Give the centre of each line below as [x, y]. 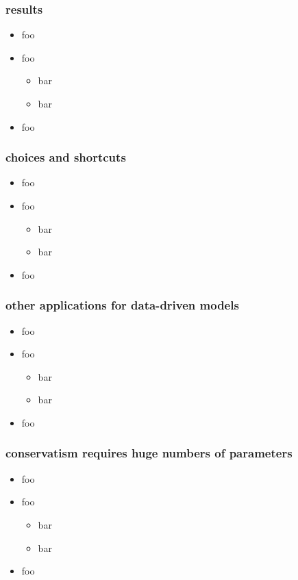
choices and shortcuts [66, 157]
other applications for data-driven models [122, 305]
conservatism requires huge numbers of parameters [149, 453]
